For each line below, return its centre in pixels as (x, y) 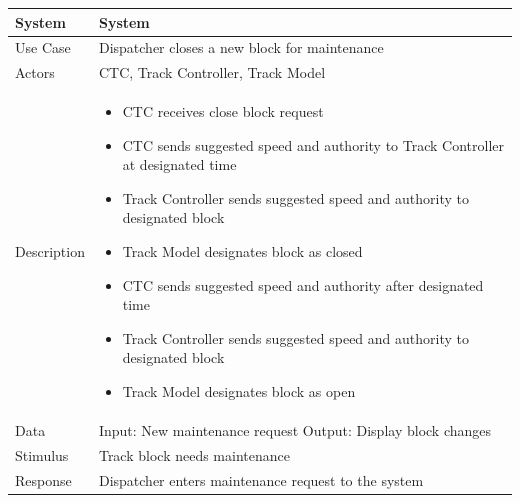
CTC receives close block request (223, 111)
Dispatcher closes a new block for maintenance (241, 47)
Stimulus (42, 454)
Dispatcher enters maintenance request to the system (261, 479)
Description (50, 251)
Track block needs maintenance (194, 454)
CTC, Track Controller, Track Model (212, 72)
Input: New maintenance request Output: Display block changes (295, 429)
